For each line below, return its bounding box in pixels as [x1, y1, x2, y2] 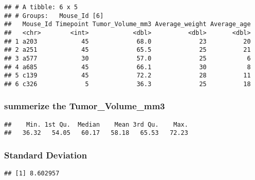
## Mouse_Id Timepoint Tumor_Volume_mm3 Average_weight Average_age [4, 21, 251, 28]
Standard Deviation [4, 149, 87, 162]
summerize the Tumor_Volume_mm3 [4, 99, 165, 112]
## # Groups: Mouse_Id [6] [4, 12, 104, 19]
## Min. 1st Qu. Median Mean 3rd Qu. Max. [4, 121, 188, 128]
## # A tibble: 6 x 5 [4, 4, 78, 11]
